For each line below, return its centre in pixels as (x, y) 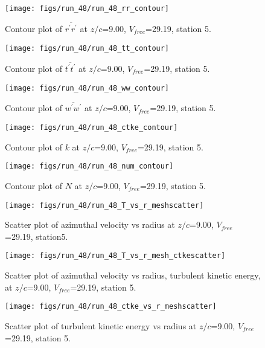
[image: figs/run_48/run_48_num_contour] (89, 166)
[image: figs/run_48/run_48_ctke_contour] (91, 128)
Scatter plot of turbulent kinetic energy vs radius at (101, 325)
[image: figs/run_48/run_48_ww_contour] (87, 88)
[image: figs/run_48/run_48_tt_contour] (87, 48)
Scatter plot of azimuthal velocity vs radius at (90, 224)
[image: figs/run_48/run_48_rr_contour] (87, 8)
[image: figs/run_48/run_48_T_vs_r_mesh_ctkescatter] (115, 256)
